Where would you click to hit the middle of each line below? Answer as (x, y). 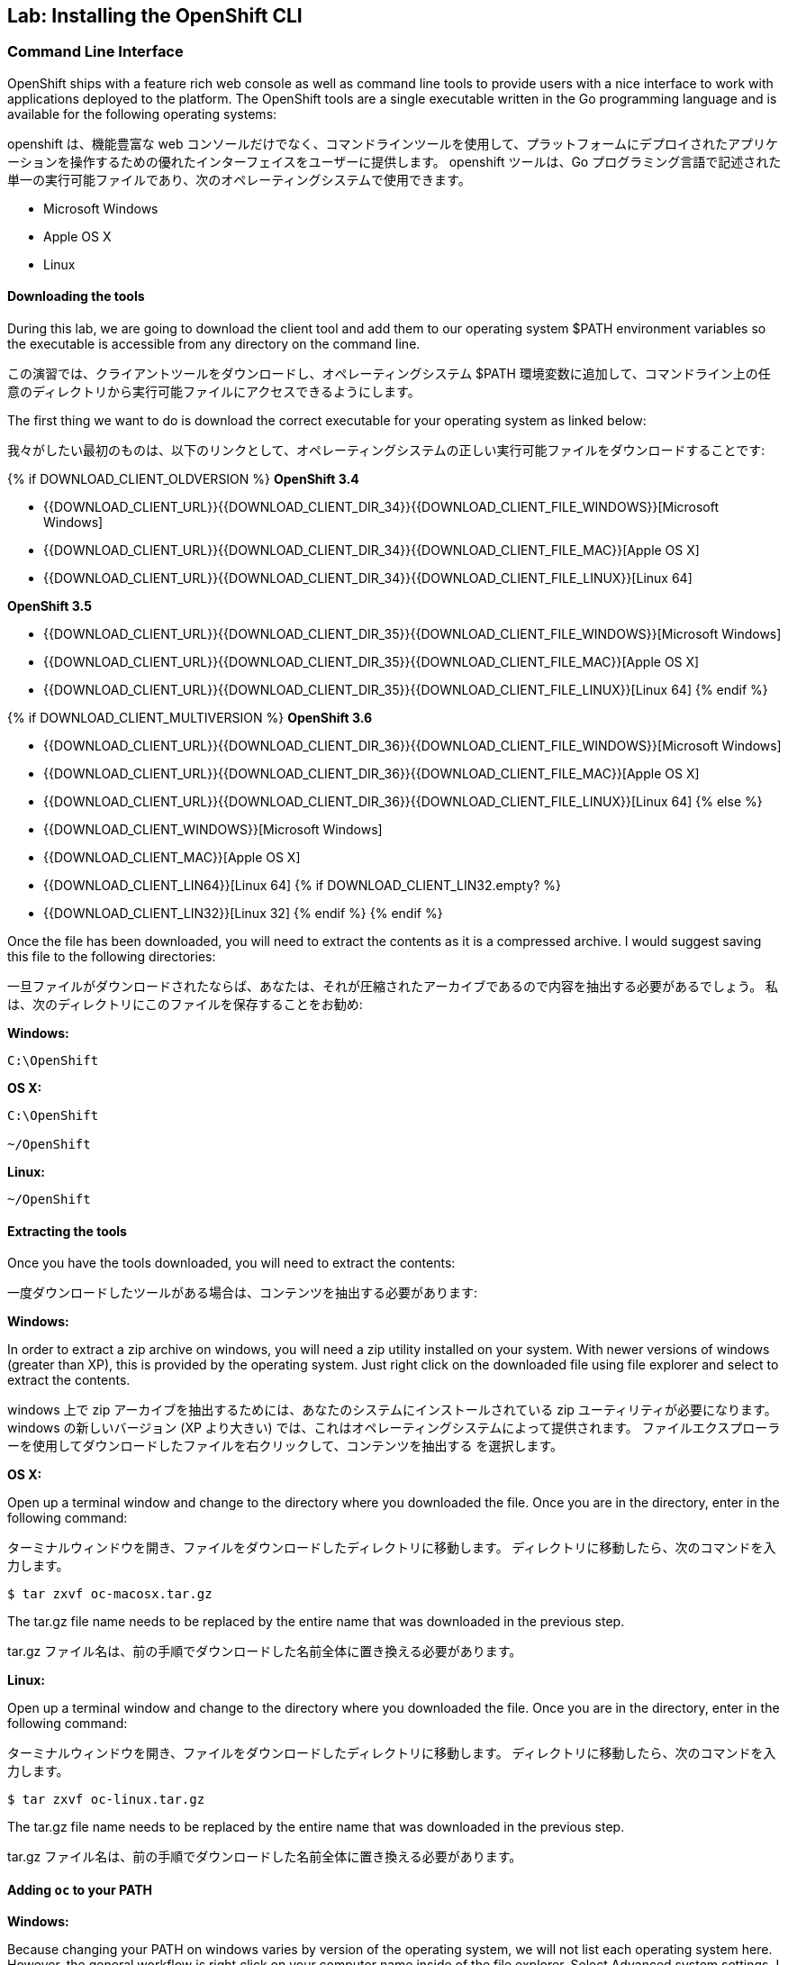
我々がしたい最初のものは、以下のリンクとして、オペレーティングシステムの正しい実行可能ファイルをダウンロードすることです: (386, 450)
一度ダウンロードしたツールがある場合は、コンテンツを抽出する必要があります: (243, 1293)
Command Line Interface (95, 52)
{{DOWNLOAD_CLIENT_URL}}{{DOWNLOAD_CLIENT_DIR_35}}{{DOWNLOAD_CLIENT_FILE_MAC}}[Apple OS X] (371, 662)
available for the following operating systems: (142, 114)
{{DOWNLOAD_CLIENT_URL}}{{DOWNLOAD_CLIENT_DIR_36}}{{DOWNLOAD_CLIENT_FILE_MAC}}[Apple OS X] (371, 774)
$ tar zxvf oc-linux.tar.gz (106, 1800)
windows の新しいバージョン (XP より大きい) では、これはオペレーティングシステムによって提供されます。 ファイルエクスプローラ (394, 1428)
